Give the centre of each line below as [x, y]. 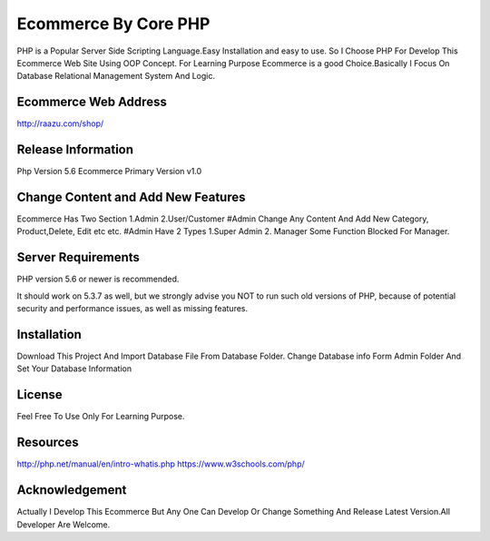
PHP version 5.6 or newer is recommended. [98, 279]
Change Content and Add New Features [131, 197]
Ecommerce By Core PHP [113, 24]
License [39, 395]
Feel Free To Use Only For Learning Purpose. [101, 417]
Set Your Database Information [74, 369]
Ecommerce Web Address [92, 102]
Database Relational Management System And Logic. [116, 76]
